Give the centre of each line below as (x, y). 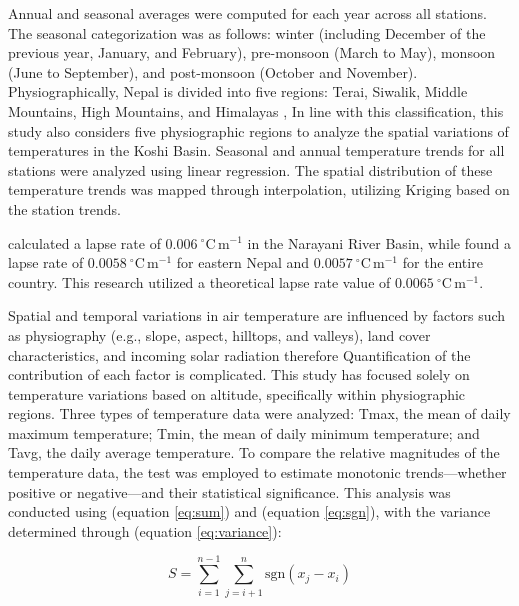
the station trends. (64, 208)
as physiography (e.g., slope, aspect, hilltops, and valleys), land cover (219, 334)
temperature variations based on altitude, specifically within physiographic (237, 393)
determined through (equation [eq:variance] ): (145, 530)
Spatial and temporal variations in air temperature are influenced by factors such (257, 315)
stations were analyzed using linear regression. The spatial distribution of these (250, 169)
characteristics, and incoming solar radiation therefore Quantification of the (239, 354)
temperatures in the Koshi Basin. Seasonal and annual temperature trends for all (256, 150)
